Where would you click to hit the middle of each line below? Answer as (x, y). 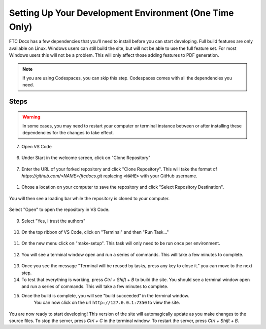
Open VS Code (36, 146)
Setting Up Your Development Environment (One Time (121, 13)
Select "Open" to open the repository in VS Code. (59, 209)
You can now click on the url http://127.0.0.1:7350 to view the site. (107, 303)
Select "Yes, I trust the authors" (53, 221)
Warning (31, 117)
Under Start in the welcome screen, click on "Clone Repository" (86, 158)
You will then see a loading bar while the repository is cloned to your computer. (89, 198)
